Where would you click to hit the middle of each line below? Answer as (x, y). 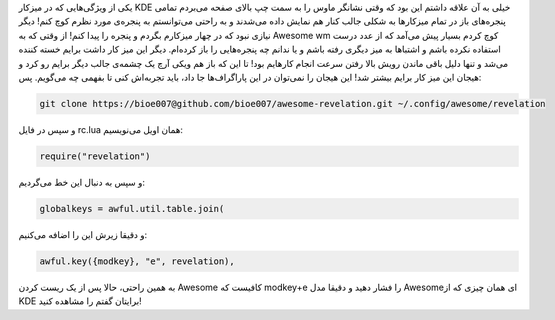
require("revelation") (95, 156)
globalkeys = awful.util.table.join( (132, 208)
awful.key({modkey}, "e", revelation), (137, 261)
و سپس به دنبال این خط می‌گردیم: (81, 182)
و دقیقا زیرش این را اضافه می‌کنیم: (83, 234)
